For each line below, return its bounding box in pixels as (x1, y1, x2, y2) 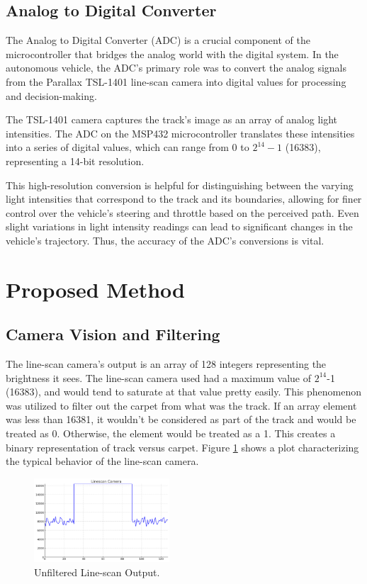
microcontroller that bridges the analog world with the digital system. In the (6, 46, 339, 61)
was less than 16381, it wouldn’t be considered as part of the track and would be (6, 412, 356, 427)
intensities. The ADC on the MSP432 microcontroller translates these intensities (6, 125, 355, 140)
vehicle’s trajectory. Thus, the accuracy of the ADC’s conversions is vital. (6, 232, 324, 247)
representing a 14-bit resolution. (6, 153, 145, 168)
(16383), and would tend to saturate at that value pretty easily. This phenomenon (6, 384, 361, 399)
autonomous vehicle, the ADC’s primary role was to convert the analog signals (6, 60, 346, 75)
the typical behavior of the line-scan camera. (6, 454, 199, 468)
